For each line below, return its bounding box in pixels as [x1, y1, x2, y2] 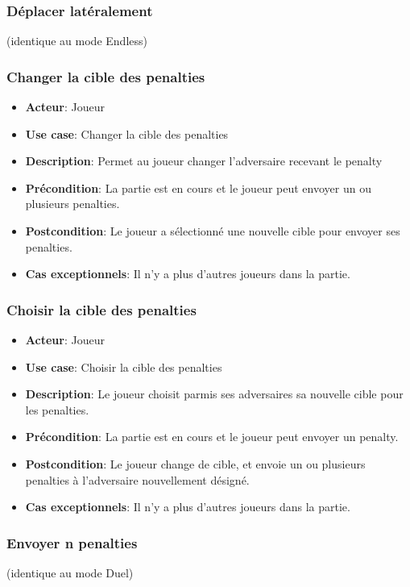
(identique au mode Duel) [6, 564, 134, 581]
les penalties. [25, 401, 89, 418]
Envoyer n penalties [6, 532, 138, 552]
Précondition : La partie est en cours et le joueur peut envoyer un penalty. [25, 428, 399, 445]
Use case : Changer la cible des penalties [25, 125, 229, 142]
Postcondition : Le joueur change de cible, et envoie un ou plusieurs [25, 455, 366, 472]
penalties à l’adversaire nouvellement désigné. [25, 471, 250, 488]
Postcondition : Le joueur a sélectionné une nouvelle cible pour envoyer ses [25, 223, 400, 239]
